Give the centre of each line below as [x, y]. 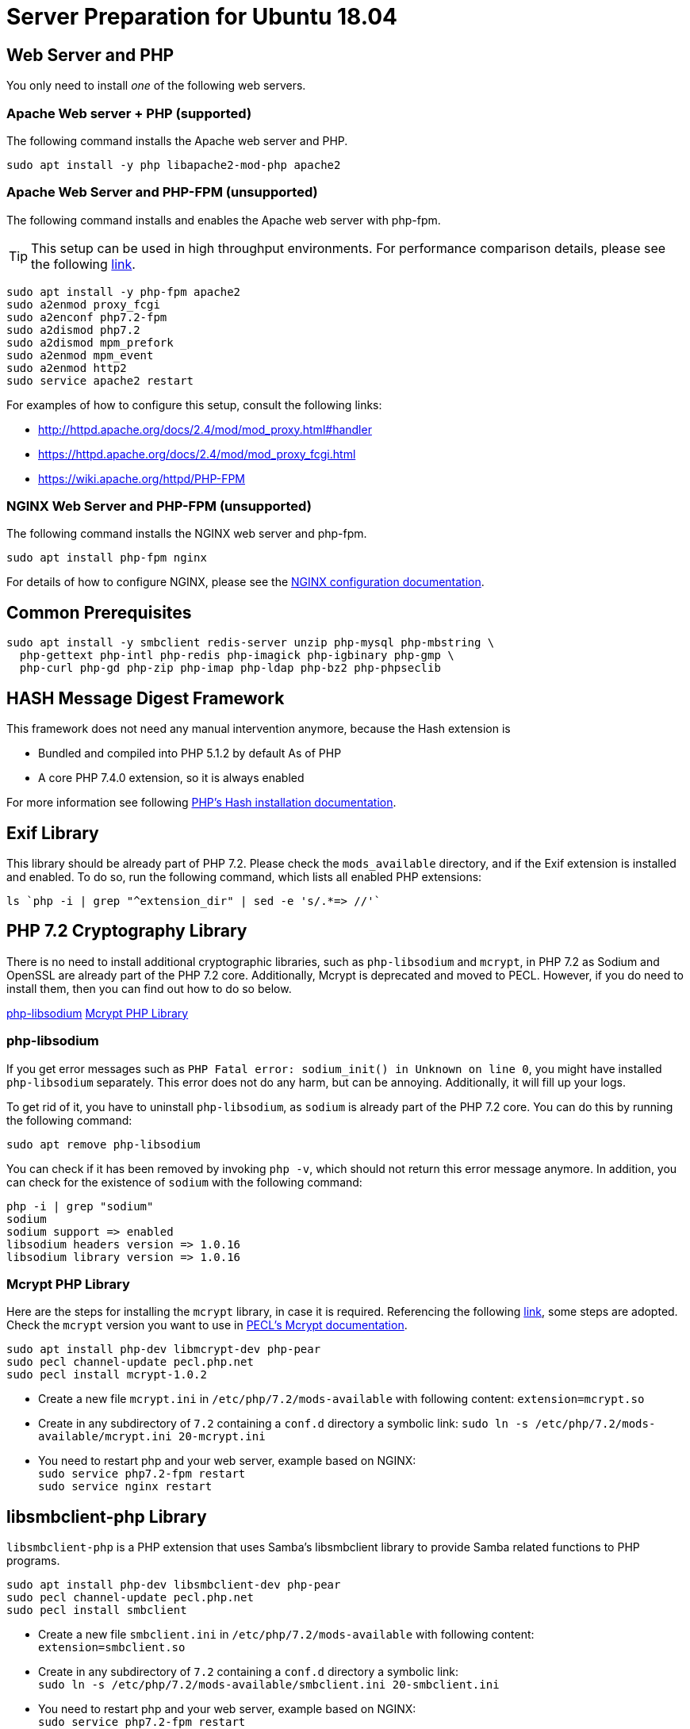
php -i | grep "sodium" [80, 1206]
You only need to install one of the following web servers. [156, 86]
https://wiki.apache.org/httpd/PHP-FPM [142, 478]
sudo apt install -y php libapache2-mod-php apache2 [174, 165]
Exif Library [53, 833]
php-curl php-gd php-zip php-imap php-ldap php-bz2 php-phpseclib [230, 668]
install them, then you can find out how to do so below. [149, 988]
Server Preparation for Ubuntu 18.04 [202, 17]
